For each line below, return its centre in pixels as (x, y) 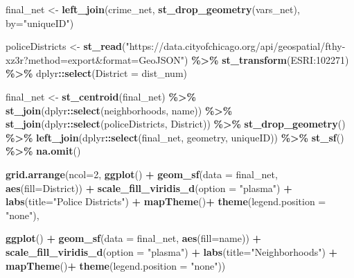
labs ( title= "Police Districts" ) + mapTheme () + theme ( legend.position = (166, 201)
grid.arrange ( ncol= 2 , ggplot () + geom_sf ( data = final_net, (142, 174)
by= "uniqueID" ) (40, 23)
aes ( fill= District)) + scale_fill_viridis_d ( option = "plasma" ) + (149, 188)
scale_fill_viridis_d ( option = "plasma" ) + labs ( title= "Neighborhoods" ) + (172, 251)
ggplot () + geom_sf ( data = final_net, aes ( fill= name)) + (134, 238)
